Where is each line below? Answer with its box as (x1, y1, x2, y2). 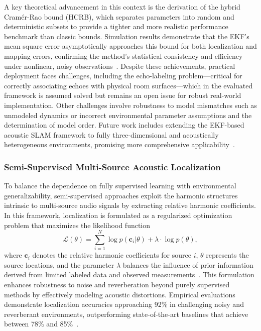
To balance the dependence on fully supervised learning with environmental (4, 180, 236, 191)
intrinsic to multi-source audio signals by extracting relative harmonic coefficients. (4, 200, 256, 210)
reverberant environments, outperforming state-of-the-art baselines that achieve (4, 308, 248, 319)
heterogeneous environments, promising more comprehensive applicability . (4, 139, 235, 150)
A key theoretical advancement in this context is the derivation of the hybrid (4, 2, 240, 12)
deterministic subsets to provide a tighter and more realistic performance (4, 21, 228, 32)
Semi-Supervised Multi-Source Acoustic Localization (4, 160, 221, 173)
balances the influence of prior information (122, 259, 253, 270)
